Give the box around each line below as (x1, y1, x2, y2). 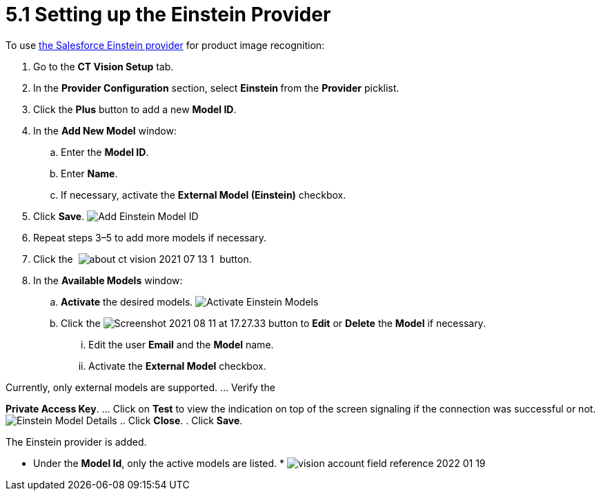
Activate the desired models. (61, 295, 193, 308)
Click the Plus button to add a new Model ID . (33, 103, 237, 115)
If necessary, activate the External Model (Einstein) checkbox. (61, 188, 346, 201)
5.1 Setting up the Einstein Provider (6, 3, 331, 26)
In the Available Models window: (33, 274, 183, 286)
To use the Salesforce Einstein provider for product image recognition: (6, 39, 325, 51)
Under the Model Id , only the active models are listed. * (33, 457, 285, 469)
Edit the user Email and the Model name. (88, 338, 274, 350)
